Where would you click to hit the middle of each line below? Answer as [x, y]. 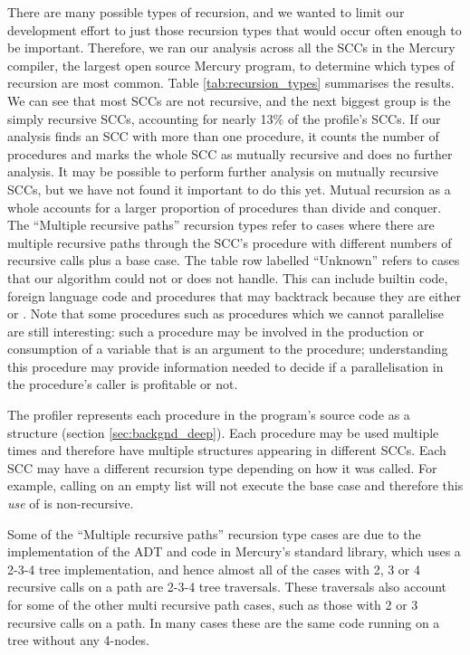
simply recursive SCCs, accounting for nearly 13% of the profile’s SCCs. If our [224, 118]
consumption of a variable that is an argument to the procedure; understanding [228, 349]
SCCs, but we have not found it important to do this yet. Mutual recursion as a [229, 189]
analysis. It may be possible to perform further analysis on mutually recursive [223, 171]
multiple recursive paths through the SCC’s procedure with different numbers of [230, 242]
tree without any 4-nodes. [78, 640]
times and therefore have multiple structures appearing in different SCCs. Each [227, 450]
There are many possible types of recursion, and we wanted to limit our [206, 12]
